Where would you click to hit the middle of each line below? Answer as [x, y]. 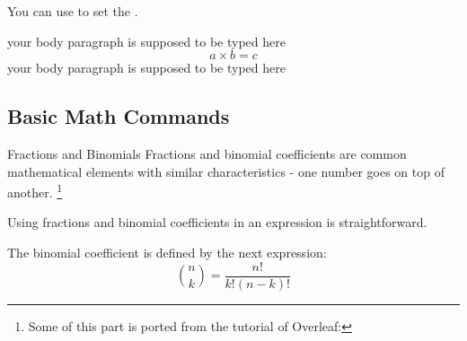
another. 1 [35, 191]
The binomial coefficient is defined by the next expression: [167, 253]
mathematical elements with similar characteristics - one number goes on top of [226, 171]
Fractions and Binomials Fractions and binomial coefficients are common [207, 153]
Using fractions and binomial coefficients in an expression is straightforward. [217, 222]
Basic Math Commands [119, 116]
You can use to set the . [73, 11]
